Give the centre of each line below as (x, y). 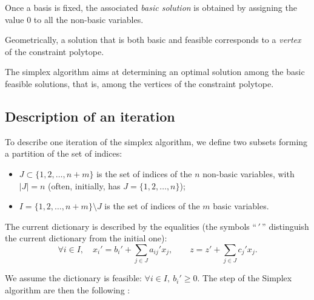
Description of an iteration (90, 116)
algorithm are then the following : (68, 289)
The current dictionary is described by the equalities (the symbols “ (131, 226)
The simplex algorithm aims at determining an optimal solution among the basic (155, 72)
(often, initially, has (84, 185)
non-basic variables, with (249, 173)
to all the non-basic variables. (89, 19)
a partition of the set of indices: (64, 153)
